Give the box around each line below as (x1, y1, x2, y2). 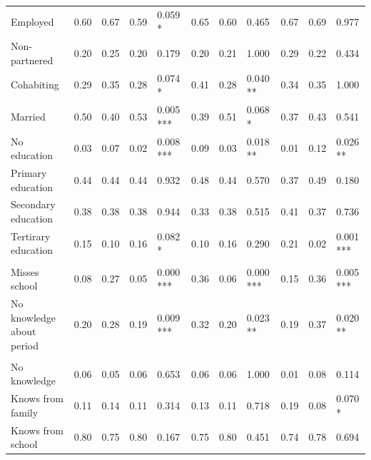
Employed (11, 14, 54, 29)
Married (11, 108, 46, 123)
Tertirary (11, 228, 51, 243)
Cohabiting (11, 77, 59, 92)
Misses (11, 264, 39, 279)
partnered (11, 52, 54, 67)
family (11, 404, 39, 419)
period (11, 337, 39, 352)
